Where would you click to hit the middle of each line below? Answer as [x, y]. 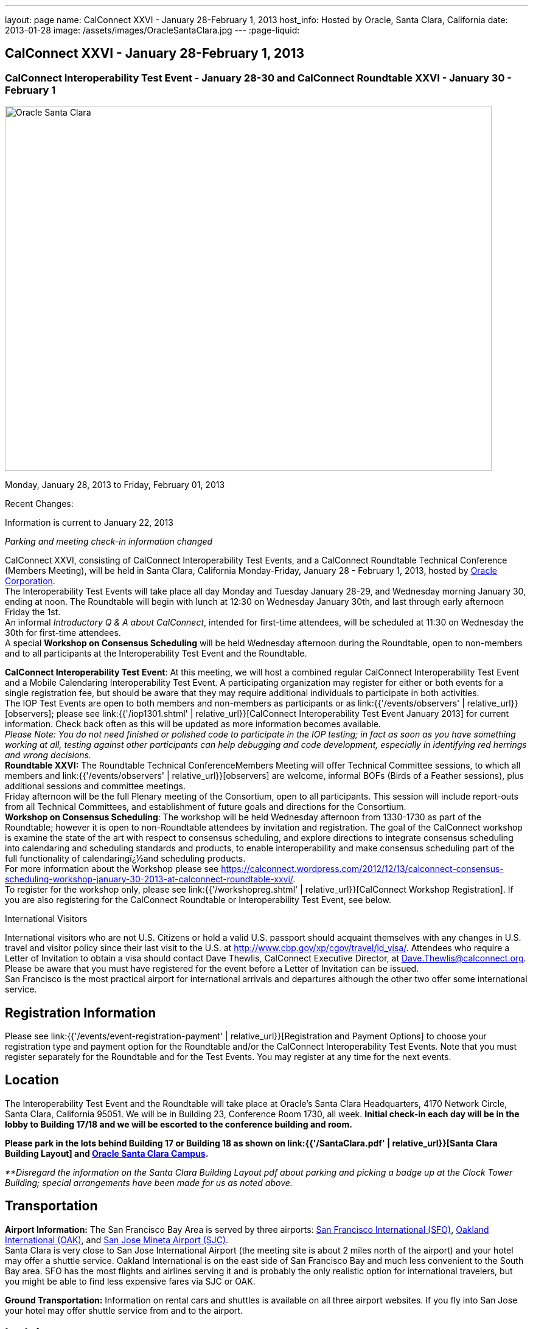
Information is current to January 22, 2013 [89, 523]
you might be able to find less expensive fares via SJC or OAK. [130, 1281]
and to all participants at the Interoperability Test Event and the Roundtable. [156, 654]
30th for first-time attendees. [63, 633]
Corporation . [30, 581]
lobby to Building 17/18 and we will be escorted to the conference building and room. [179, 1124]
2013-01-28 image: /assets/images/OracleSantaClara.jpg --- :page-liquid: [152, 30]
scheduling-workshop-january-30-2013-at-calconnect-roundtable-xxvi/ [149, 879]
